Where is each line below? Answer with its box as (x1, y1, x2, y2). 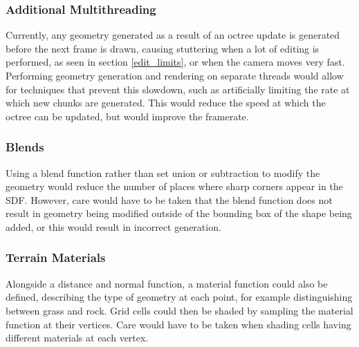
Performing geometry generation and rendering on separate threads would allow (6, 68, 344, 82)
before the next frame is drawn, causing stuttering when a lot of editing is (6, 41, 320, 55)
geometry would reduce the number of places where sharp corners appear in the (6, 179, 343, 194)
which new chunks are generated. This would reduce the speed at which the (6, 95, 326, 110)
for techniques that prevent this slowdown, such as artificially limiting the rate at (6, 82, 350, 96)
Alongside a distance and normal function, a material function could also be (6, 276, 328, 290)
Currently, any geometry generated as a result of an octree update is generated (6, 28, 340, 42)
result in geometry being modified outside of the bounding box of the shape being (6, 206, 352, 221)
